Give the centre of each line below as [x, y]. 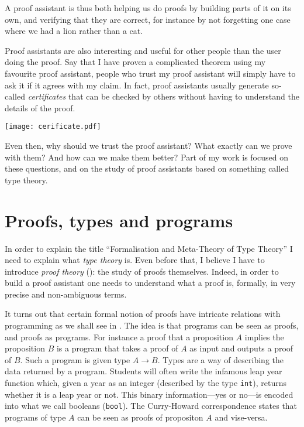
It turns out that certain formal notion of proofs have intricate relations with [143, 314]
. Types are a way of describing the [220, 359]
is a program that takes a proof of [117, 348]
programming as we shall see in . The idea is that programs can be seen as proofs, [152, 325]
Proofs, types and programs [119, 220]
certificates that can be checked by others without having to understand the [163, 96]
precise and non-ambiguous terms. [66, 294]
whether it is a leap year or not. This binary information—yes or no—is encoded [149, 394]
